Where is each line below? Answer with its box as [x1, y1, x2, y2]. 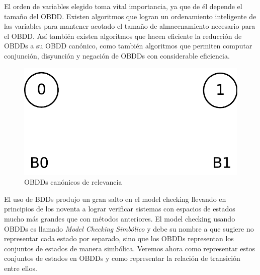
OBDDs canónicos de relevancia [24, 177, 122, 187]
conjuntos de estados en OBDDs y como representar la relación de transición [4, 253, 240, 263]
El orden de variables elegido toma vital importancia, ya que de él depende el [4, 1, 242, 11]
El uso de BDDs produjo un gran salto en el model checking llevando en [4, 193, 226, 204]
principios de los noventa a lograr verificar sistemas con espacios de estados [4, 203, 235, 214]
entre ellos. [4, 262, 37, 273]
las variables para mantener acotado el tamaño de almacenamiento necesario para [4, 21, 255, 31]
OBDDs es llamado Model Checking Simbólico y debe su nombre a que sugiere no [4, 223, 254, 234]
